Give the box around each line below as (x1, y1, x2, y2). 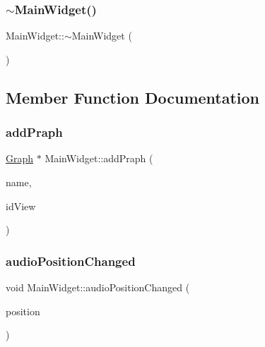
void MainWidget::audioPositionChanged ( (6, 280, 190, 294)
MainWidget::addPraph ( (45, 151, 153, 166)
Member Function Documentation (6, 86, 260, 108)
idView (6, 198, 36, 213)
